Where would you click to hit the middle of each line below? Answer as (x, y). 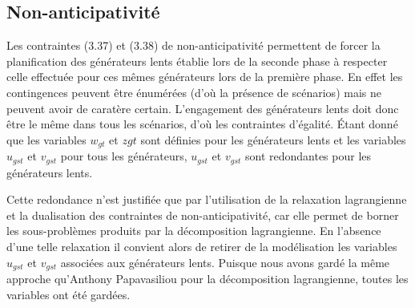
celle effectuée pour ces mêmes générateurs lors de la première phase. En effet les (205, 77)
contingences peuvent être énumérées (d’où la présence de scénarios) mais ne (194, 92)
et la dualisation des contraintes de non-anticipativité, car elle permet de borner (203, 215)
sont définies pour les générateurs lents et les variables (273, 139)
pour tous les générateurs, (124, 156)
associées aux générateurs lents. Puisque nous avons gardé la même (225, 262)
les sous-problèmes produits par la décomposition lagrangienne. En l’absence (194, 231)
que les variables (46, 139)
